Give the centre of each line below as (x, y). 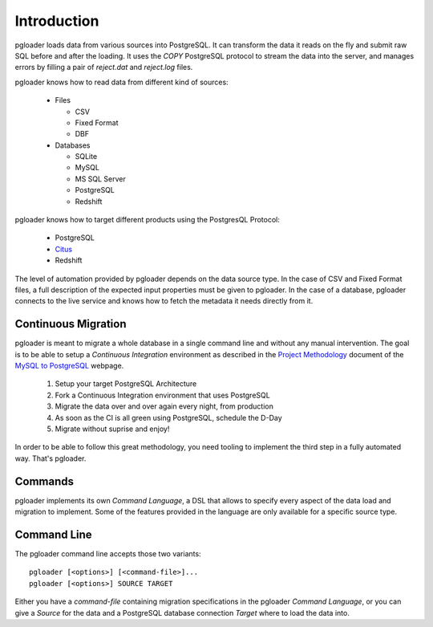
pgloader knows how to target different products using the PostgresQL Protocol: (147, 220)
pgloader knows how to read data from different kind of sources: (121, 82)
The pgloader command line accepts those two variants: (108, 553)
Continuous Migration (71, 324)
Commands (45, 481)
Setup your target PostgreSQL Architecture (126, 384)
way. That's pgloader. (51, 458)
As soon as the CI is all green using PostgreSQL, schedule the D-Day (168, 417)
